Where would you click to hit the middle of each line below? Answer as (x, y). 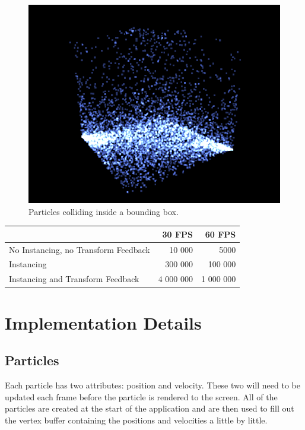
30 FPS (177, 234)
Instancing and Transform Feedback (74, 279)
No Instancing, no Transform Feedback (80, 249)
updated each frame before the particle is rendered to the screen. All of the (141, 396)
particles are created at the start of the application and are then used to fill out (150, 408)
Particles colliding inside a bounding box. (104, 211)
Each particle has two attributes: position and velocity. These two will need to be (152, 385)
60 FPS (220, 234)
